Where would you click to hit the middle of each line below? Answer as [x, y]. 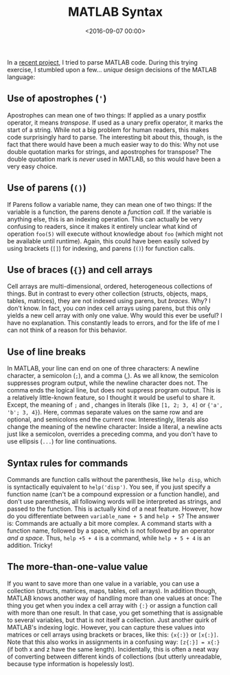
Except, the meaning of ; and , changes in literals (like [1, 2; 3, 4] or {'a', [115, 405]
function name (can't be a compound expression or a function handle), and [113, 494]
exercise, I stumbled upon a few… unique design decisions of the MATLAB [112, 69]
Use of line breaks [46, 352]
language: [21, 77]
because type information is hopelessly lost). [71, 663]
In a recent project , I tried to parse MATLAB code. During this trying [102, 62]
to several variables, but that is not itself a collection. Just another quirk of [112, 620]
